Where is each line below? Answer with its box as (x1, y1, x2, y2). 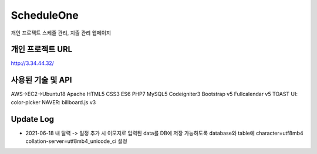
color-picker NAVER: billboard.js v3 (11, 98, 96, 105)
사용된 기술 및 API (11, 75, 73, 85)
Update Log (11, 114, 55, 124)
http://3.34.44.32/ (11, 60, 54, 67)
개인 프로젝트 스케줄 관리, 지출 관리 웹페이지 (11, 29, 112, 36)
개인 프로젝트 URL (11, 45, 73, 54)
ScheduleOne (11, 9, 79, 22)
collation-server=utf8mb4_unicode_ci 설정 (25, 138, 127, 145)
